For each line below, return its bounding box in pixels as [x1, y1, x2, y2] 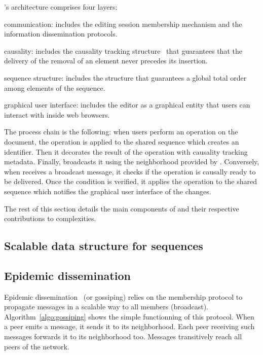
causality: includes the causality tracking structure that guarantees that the [4, 45, 242, 56]
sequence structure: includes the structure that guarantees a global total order [4, 72, 247, 83]
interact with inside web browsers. [4, 109, 110, 120]
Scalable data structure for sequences [4, 238, 203, 254]
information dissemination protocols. [4, 28, 118, 39]
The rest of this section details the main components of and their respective [4, 203, 239, 214]
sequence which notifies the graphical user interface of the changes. [4, 186, 211, 196]
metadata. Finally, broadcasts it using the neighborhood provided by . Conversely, [4, 156, 259, 167]
